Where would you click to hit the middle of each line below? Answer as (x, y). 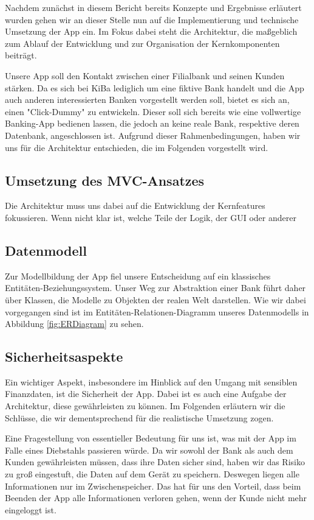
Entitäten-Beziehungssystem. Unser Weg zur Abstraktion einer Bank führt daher (155, 288)
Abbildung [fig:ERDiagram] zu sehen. (74, 324)
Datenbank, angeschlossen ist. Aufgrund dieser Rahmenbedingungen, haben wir (153, 135)
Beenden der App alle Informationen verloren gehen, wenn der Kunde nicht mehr (156, 498)
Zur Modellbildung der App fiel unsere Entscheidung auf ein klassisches (138, 276)
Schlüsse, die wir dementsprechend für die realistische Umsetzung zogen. (139, 417)
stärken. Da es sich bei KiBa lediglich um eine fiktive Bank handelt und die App (155, 87)
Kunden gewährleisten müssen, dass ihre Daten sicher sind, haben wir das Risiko (155, 462)
